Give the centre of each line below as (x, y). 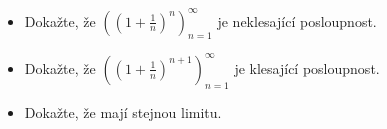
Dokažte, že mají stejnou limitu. (123, 111)
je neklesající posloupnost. (297, 20)
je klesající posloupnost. (307, 67)
